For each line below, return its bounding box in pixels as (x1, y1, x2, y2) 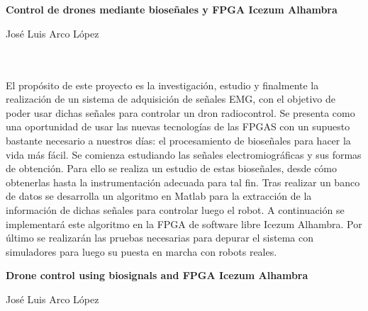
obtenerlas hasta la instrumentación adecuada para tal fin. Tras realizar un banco (6, 174, 360, 189)
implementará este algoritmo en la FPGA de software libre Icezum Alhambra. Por (6, 216, 362, 231)
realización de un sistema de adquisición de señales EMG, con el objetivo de (6, 91, 336, 106)
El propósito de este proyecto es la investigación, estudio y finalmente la (6, 77, 319, 92)
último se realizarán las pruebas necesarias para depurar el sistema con (6, 230, 313, 245)
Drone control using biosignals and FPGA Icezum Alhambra (6, 268, 308, 283)
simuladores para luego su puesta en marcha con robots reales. (6, 244, 277, 259)
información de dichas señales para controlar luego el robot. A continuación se (6, 202, 345, 217)
